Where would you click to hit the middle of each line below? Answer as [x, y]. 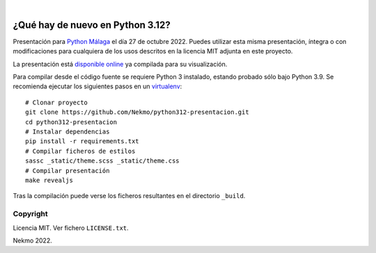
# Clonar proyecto [57, 102]
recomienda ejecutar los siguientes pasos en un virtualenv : [97, 86]
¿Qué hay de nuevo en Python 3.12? [92, 25]
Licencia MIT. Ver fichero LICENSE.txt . [71, 228]
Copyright [30, 214]
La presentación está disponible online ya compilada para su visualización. [120, 64]
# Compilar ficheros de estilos [80, 151]
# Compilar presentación [68, 171]
